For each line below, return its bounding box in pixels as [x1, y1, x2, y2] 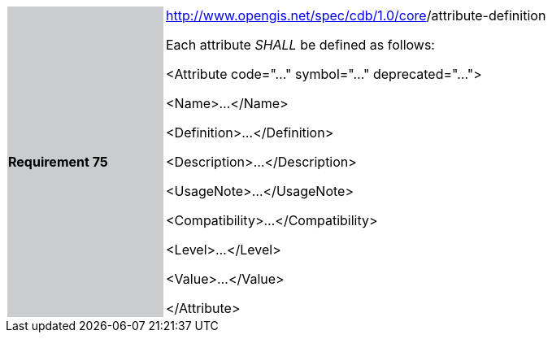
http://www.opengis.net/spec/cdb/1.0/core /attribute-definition [166, 7, 546, 24]
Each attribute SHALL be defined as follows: [166, 37, 435, 53]
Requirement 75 [8, 154, 108, 170]
